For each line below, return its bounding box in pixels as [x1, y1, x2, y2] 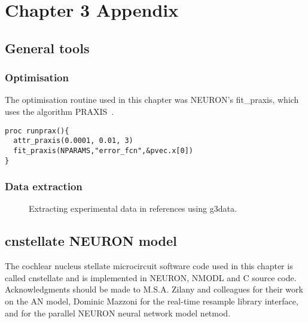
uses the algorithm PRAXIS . [5, 105, 114, 117]
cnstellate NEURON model [5, 231, 177, 250]
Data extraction [5, 179, 83, 194]
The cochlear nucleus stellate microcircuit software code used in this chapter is [5, 260, 293, 272]
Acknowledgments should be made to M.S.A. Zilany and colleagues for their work [5, 283, 303, 295]
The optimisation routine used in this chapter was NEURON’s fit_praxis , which [5, 93, 299, 106]
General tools [5, 38, 90, 57]
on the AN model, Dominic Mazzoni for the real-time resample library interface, [5, 294, 298, 307]
